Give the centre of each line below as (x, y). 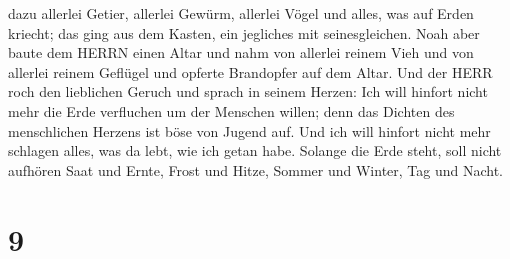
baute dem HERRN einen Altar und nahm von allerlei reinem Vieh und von (241, 52)
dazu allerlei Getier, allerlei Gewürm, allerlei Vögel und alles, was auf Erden (241, 13)
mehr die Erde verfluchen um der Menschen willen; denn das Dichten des (231, 110)
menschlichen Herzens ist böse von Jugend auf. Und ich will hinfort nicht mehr (249, 130)
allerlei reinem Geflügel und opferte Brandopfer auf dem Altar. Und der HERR (250, 71)
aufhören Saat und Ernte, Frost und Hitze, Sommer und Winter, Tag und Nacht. (256, 169)
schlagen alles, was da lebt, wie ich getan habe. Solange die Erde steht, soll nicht (255, 150)
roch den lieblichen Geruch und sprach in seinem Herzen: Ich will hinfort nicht (248, 91)
